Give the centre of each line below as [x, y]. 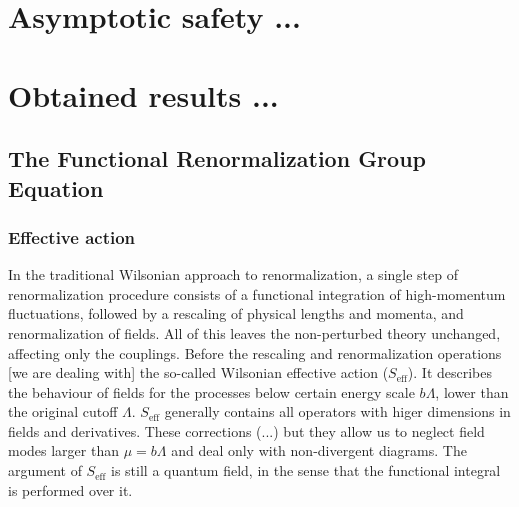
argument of [45, 470]
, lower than [472, 391]
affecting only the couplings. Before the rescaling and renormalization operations [255, 352]
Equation [56, 187]
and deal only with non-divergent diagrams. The [319, 450]
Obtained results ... [143, 94]
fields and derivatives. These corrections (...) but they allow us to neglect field [246, 430]
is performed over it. [70, 489]
